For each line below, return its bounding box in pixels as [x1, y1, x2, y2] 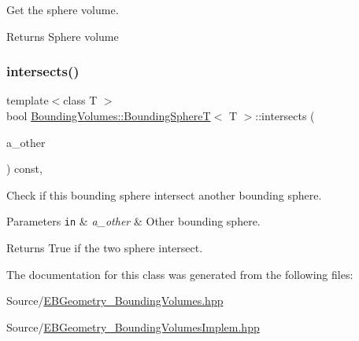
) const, [6, 160, 43, 177]
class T [63, 92, 98, 108]
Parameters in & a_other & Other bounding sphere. [6, 213, 261, 229]
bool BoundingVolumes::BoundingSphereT [6, 108, 211, 123]
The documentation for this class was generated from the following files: [6, 266, 353, 282]
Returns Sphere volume [6, 27, 119, 44]
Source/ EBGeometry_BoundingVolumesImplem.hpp [6, 318, 260, 335]
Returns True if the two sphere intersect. [6, 240, 203, 256]
